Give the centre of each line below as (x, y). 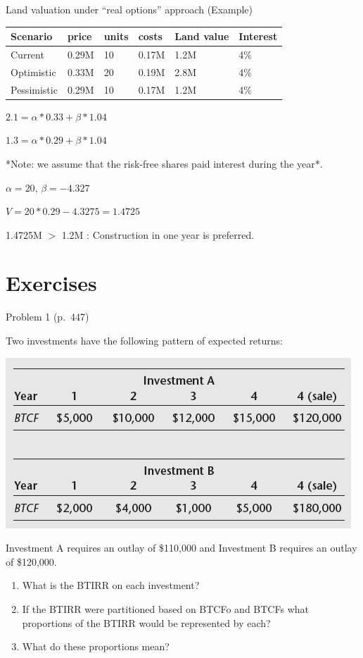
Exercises (51, 283)
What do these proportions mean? (96, 646)
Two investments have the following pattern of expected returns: (144, 340)
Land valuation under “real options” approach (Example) (129, 9)
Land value (202, 36)
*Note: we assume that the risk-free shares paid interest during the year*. (164, 163)
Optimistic (33, 72)
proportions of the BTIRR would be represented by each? (146, 622)
